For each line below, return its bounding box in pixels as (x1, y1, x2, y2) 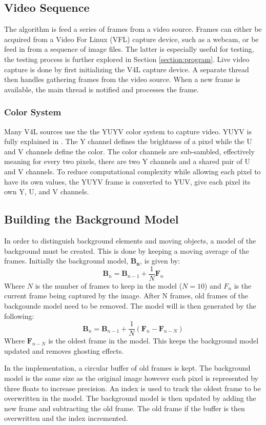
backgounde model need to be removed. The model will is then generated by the (4, 300, 256, 311)
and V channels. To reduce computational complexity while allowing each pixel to (4, 166, 261, 176)
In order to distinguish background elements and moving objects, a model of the (4, 235, 256, 246)
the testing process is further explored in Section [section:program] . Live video (4, 53, 250, 64)
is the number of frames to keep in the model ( (35, 280, 182, 291)
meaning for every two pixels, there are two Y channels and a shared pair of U (4, 156, 250, 167)
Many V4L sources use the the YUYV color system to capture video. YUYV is (4, 126, 252, 136)
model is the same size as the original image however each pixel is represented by (4, 373, 258, 383)
